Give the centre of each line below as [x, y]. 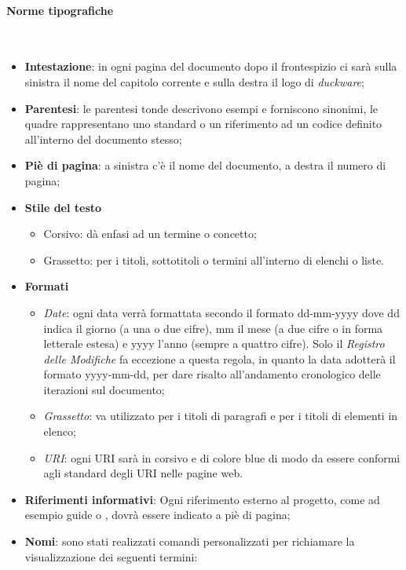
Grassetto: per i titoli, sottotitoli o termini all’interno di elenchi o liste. [214, 259]
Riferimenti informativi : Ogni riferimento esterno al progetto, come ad [202, 499]
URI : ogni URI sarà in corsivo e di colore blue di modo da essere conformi [222, 457]
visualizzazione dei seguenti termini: [111, 556]
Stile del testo [63, 207]
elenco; [60, 431]
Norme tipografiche [60, 10]
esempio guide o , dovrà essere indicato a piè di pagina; [157, 515]
